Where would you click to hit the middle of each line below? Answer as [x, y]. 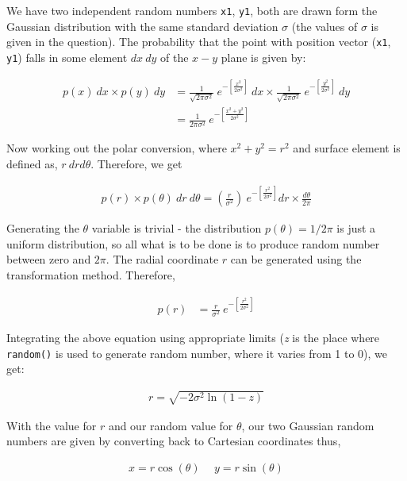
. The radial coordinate [162, 259]
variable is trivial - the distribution [177, 228]
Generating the [43, 228]
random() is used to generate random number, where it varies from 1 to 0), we [197, 353]
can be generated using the [296, 259]
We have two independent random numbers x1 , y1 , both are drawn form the [192, 10]
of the [174, 57]
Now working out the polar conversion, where [117, 148]
